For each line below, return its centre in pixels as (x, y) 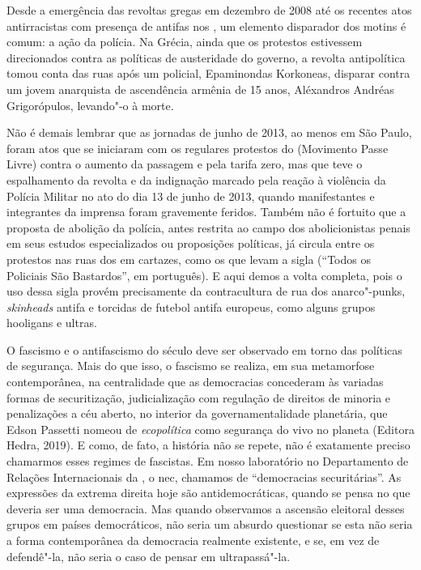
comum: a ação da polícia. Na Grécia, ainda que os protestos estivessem (185, 42)
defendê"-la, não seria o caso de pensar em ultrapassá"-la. (149, 556)
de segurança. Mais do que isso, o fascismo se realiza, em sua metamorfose (191, 366)
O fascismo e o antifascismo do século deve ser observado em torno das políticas (204, 349)
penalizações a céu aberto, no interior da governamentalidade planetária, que (197, 413)
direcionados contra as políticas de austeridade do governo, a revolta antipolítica (206, 57)
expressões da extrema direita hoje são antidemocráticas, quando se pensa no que (208, 493)
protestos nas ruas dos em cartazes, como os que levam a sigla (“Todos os (189, 259)
